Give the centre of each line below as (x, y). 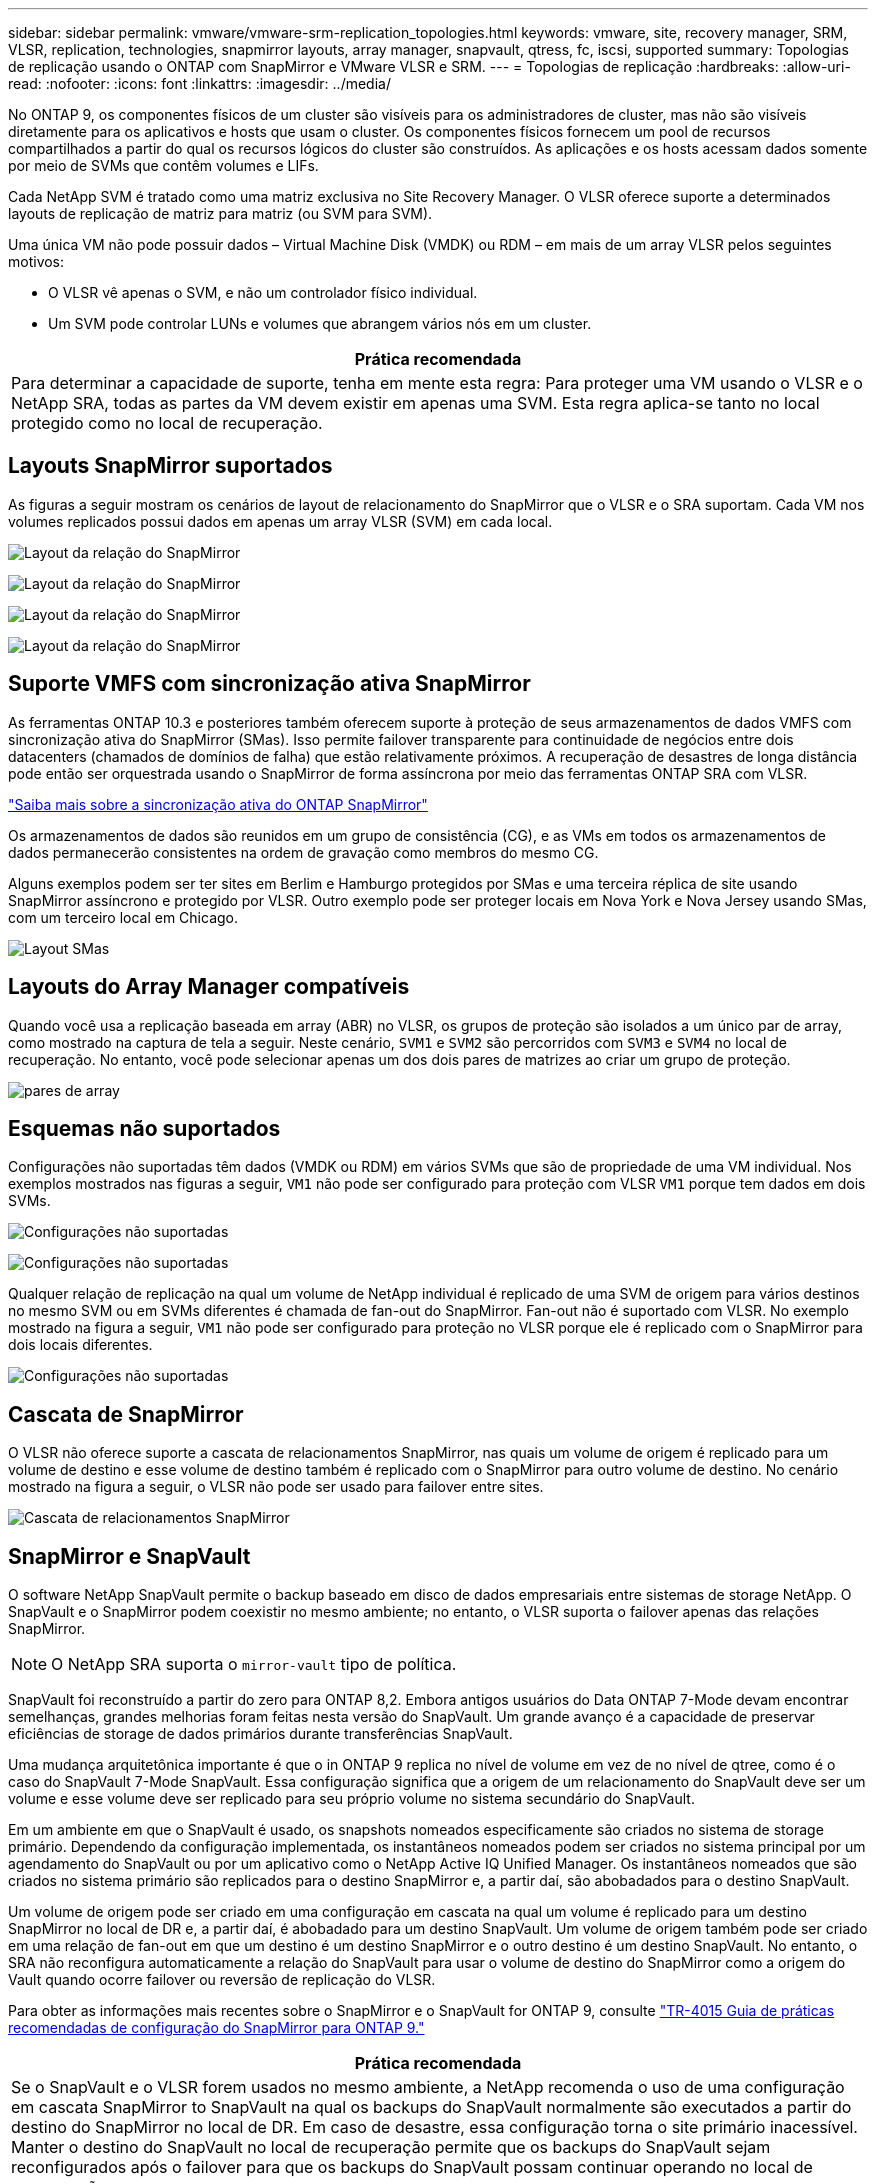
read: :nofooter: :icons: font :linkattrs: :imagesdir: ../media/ (199, 83)
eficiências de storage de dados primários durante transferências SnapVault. (260, 1734)
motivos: (36, 261)
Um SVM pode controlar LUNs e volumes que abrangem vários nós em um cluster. (320, 323)
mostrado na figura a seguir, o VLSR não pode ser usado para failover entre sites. (276, 1487)
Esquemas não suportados (144, 1128)
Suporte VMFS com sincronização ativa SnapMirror (269, 684)
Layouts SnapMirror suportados (170, 466)
